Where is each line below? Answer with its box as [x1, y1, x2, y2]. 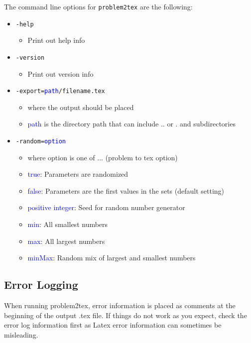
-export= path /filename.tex [15, 88, 105, 95]
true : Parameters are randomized [27, 169, 128, 179]
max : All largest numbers [27, 235, 105, 246]
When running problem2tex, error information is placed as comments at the [4, 300, 236, 311]
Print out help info [27, 35, 85, 45]
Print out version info [27, 68, 94, 79]
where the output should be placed [27, 102, 134, 112]
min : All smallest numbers [27, 219, 108, 229]
